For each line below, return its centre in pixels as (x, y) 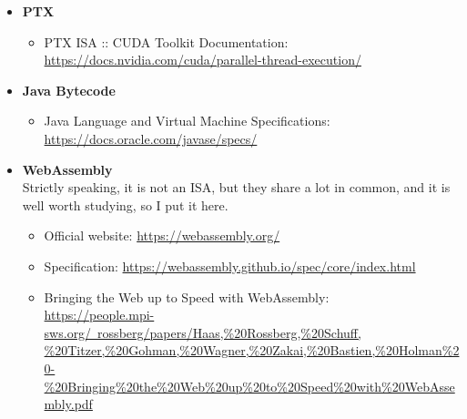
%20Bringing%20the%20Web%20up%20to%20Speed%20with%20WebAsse (249, 386)
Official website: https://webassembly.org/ (162, 235)
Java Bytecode (69, 90)
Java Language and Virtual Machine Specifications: (187, 121)
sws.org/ (68, 332)
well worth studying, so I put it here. (125, 204)
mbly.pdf (68, 404)
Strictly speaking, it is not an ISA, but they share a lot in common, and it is (236, 187)
